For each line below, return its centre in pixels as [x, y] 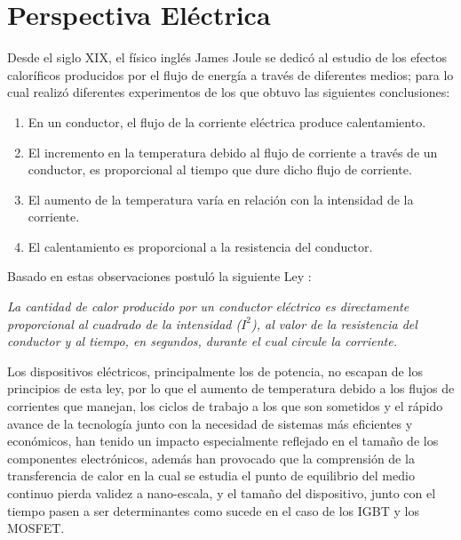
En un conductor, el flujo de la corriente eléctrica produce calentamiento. [227, 121]
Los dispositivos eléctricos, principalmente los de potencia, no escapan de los [215, 371]
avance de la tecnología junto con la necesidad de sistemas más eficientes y [210, 423]
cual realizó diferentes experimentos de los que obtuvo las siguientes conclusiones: [229, 92]
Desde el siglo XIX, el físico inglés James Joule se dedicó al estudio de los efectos [227, 57]
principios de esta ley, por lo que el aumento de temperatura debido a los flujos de [231, 388]
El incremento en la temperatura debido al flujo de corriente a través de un [233, 152]
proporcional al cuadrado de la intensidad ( [124, 323]
